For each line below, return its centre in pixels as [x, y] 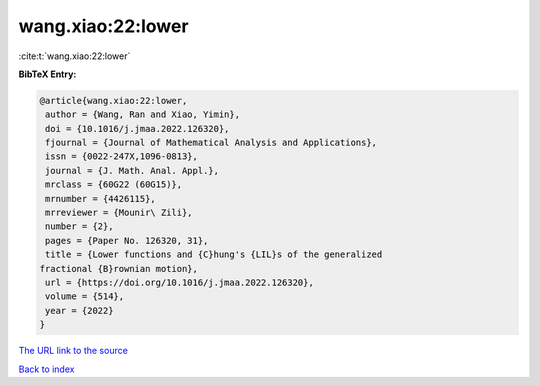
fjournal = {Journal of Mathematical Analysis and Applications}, [211, 143]
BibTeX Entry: [47, 74]
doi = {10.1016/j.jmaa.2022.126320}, [137, 128]
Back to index [46, 369]
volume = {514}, [85, 296]
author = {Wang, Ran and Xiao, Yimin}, [142, 114]
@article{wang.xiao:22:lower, [113, 100]
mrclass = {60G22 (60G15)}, [114, 184]
